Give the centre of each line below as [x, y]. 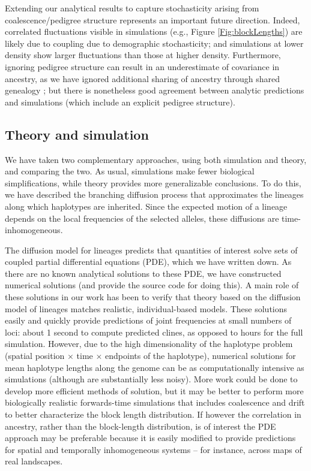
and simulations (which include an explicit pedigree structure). [120, 102]
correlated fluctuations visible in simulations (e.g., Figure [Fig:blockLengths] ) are [154, 31]
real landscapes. [34, 461]
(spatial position [35, 356]
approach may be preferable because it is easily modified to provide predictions [150, 438]
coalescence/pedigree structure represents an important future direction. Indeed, [152, 19]
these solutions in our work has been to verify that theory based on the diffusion [153, 297]
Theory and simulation [77, 134]
